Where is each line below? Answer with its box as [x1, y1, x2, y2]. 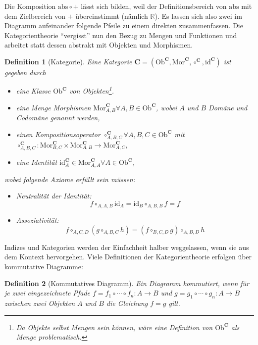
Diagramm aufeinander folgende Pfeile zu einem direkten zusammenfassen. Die [4, 20, 243, 31]
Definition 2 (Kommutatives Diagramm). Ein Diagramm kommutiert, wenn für [4, 278, 249, 288]
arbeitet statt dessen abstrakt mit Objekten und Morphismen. [4, 40, 193, 50]
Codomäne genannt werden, [16, 112, 100, 123]
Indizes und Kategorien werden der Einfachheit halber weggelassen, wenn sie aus [4, 242, 249, 252]
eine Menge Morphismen [16, 102, 91, 112]
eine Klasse [16, 86, 51, 96]
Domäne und [208, 102, 248, 112]
